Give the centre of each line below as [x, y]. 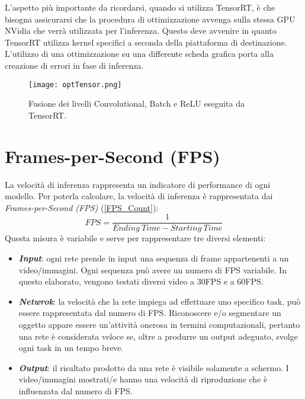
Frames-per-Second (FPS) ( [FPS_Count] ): [82, 207]
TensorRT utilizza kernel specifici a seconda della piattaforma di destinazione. [146, 42]
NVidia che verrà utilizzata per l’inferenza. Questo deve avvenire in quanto [141, 31]
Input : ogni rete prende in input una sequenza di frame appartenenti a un [154, 258]
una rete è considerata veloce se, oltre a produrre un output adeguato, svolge [158, 336]
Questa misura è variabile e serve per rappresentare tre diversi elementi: [135, 238]
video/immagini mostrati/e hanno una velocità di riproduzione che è [143, 379]
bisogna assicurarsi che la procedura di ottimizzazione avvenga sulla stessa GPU [150, 19]
